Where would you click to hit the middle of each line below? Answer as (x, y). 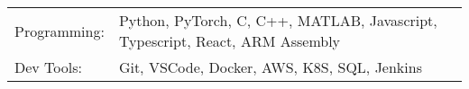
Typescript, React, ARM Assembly (230, 41)
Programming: (60, 31)
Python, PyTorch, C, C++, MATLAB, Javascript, (278, 20)
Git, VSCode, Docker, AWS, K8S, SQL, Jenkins (270, 67)
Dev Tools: (48, 67)
